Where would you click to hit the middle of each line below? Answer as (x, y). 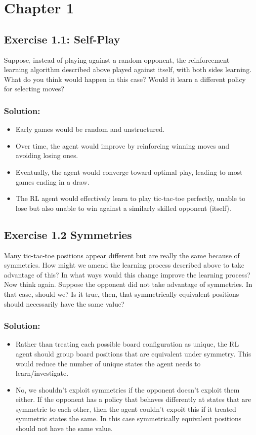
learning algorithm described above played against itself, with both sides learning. (128, 69)
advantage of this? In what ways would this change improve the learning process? (127, 274)
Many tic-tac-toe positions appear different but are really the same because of (122, 255)
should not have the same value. (64, 428)
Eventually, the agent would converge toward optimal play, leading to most (129, 172)
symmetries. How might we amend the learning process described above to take (124, 265)
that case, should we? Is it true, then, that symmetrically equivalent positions (122, 294)
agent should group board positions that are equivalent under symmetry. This (133, 353)
